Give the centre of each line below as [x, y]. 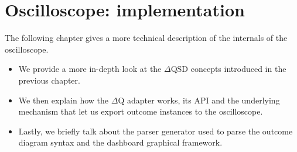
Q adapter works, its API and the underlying [199, 100]
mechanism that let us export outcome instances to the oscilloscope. [141, 111]
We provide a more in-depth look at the [90, 69]
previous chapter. [49, 80]
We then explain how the [64, 100]
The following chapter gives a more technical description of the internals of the [146, 38]
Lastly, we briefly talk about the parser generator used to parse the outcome [156, 131]
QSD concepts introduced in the [228, 69]
